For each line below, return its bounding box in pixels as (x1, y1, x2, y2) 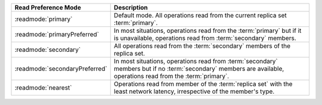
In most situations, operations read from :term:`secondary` (113, 57, 278, 65)
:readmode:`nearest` (14, 84, 72, 92)
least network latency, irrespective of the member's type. (113, 87, 275, 95)
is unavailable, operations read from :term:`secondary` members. (113, 34, 296, 42)
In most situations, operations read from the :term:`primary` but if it (113, 27, 302, 35)
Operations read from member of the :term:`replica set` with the (113, 80, 293, 88)
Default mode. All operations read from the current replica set (113, 11, 287, 19)
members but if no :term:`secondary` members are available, (113, 64, 284, 73)
